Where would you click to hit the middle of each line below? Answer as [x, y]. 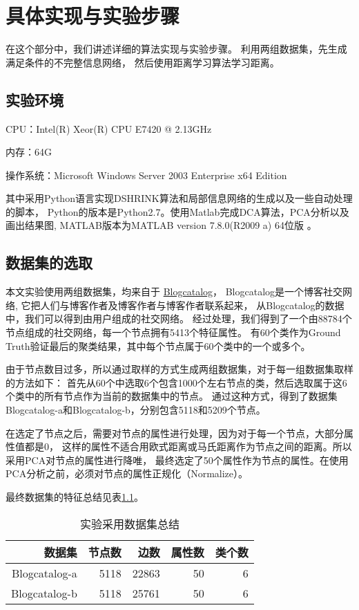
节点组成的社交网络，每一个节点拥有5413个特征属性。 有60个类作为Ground [173, 332]
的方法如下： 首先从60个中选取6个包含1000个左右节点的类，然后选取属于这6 [176, 382]
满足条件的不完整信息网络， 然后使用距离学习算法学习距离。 [143, 62]
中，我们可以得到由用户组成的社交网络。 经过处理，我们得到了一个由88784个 [179, 318]
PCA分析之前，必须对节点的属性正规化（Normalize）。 [127, 473]
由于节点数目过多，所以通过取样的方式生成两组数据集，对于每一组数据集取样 [179, 369]
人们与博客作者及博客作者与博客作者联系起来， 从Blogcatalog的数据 [192, 305]
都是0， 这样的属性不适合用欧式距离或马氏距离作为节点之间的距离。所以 [188, 446]
